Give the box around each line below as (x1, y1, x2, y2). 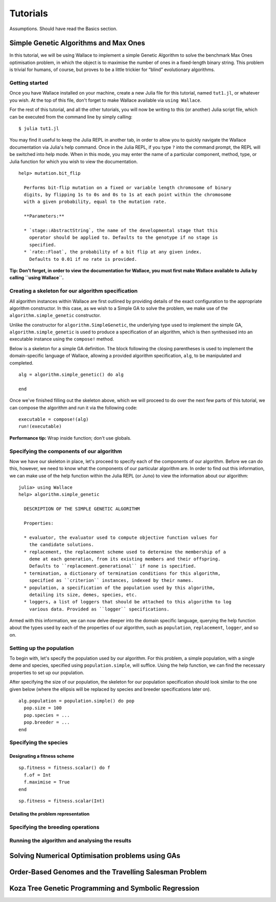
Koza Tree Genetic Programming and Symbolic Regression (9, 884, 199, 893)
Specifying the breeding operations (9, 823, 100, 830)
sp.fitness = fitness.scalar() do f (18, 765, 110, 771)
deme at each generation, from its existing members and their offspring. (29, 556, 221, 562)
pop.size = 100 (24, 705, 62, 711)
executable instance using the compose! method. (9, 336, 114, 342)
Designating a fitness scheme (9, 753, 74, 759)
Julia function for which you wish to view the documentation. (9, 159, 138, 165)
